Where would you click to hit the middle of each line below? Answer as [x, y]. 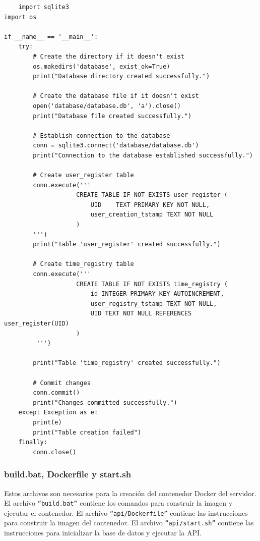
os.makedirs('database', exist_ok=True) [102, 66]
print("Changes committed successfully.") [105, 402]
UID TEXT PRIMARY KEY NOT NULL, [150, 205]
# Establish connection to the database [102, 136]
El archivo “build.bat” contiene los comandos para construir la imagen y [118, 503]
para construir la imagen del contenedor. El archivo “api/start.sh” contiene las [129, 523]
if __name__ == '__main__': [51, 37]
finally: [33, 442]
